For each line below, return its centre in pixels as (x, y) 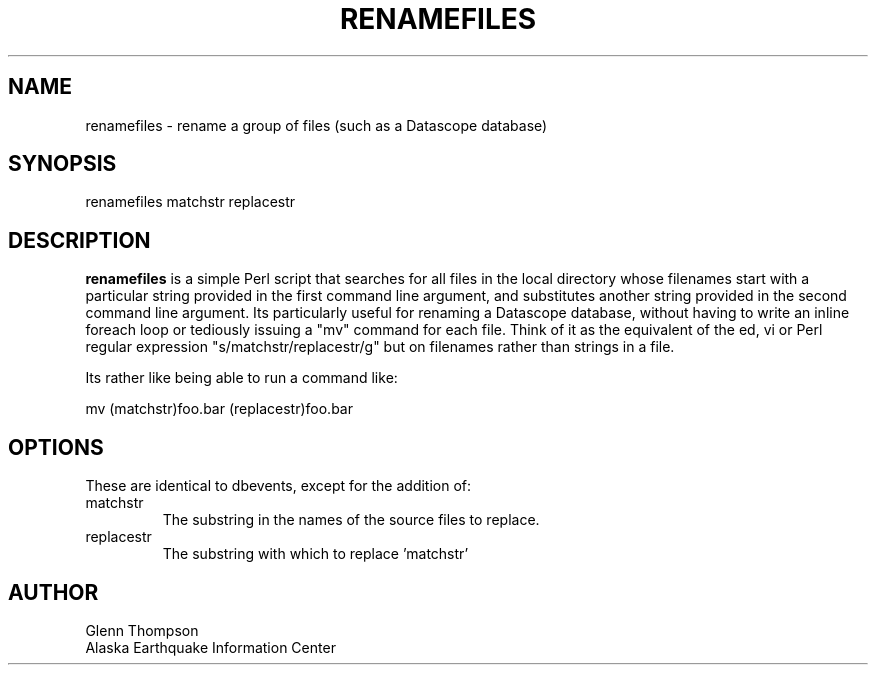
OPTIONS (56, 447)
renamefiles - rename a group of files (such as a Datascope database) (316, 125)
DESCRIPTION (79, 240)
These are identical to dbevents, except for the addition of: (278, 486)
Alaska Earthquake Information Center (210, 647)
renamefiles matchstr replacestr (190, 202)
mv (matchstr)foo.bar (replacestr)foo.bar (219, 409)
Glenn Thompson (142, 630)
